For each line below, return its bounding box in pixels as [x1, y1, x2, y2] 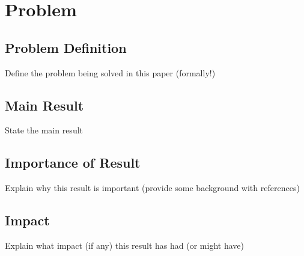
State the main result [5, 124, 84, 136]
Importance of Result [5, 153, 141, 172]
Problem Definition [5, 38, 127, 56]
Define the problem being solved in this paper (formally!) [5, 66, 216, 79]
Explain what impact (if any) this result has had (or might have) [5, 239, 244, 251]
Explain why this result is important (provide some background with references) [5, 181, 300, 194]
